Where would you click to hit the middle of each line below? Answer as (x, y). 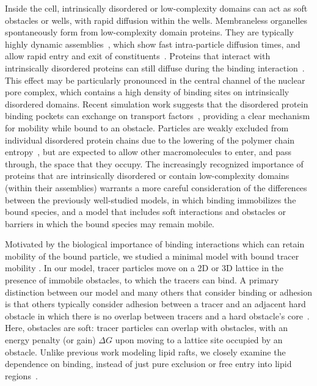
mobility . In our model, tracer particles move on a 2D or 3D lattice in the (144, 268)
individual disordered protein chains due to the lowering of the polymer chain (150, 140)
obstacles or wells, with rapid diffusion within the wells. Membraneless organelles (156, 20)
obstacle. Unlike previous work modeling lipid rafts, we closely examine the (145, 351)
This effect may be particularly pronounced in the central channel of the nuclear (155, 80)
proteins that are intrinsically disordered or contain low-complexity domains (147, 176)
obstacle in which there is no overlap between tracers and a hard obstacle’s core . (157, 315)
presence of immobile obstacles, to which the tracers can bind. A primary (142, 280)
